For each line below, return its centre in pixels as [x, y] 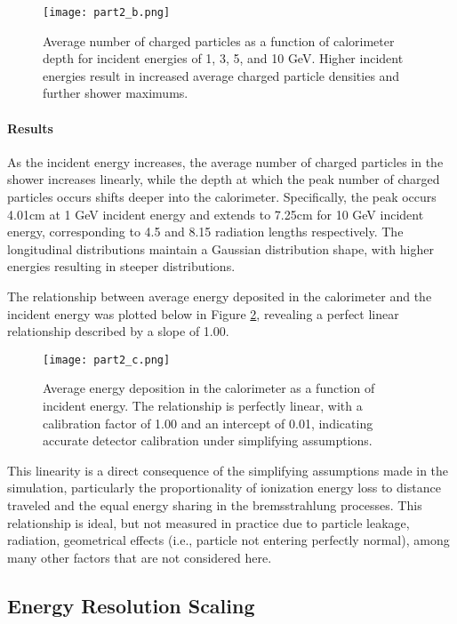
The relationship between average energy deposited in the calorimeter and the [220, 296]
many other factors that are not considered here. [140, 557]
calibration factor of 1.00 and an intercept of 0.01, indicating [208, 423]
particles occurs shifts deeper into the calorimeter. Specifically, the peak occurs [222, 197]
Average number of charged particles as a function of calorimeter [219, 40]
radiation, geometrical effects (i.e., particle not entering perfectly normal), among [228, 540]
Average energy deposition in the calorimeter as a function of [209, 388]
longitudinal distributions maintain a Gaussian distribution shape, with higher [220, 248]
